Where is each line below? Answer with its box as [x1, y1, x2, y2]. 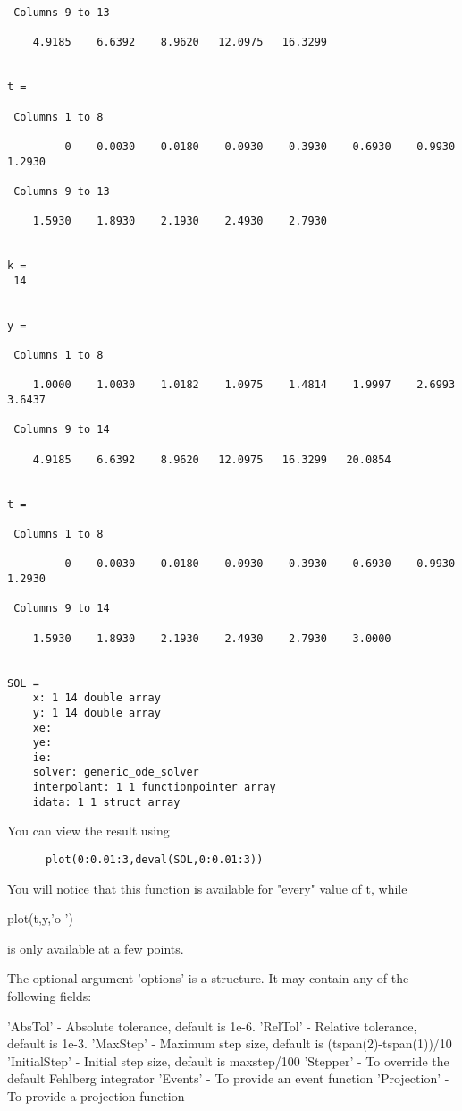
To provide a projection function [7, 1087, 185, 1106]
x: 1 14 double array [32, 691, 161, 705]
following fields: [7, 987, 92, 1005]
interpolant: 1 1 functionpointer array [32, 781, 276, 794]
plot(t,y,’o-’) [7, 909, 73, 928]
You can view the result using [7, 821, 170, 840]
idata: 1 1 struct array [32, 795, 181, 809]
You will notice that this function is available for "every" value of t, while [7, 878, 407, 897]
